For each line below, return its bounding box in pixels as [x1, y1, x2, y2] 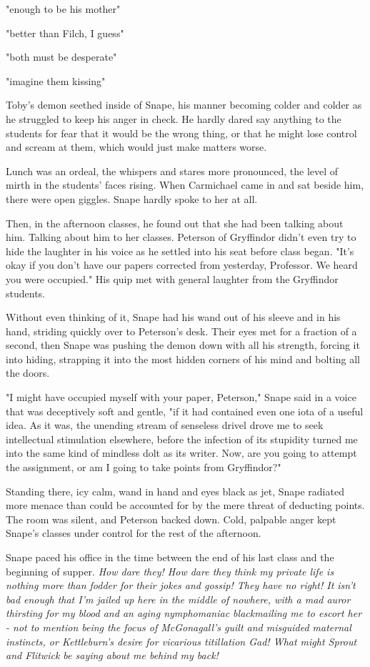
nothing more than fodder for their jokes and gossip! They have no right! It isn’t [6, 578, 356, 593]
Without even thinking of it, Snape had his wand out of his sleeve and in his [6, 310, 341, 325]
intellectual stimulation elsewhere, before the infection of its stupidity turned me [6, 431, 358, 446]
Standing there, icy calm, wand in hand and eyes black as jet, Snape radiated [6, 483, 344, 498]
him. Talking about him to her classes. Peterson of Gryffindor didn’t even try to [6, 229, 356, 244]
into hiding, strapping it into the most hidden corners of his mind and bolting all [6, 351, 360, 366]
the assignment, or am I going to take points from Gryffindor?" [6, 460, 281, 475]
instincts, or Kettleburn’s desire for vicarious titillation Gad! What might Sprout [6, 633, 357, 648]
